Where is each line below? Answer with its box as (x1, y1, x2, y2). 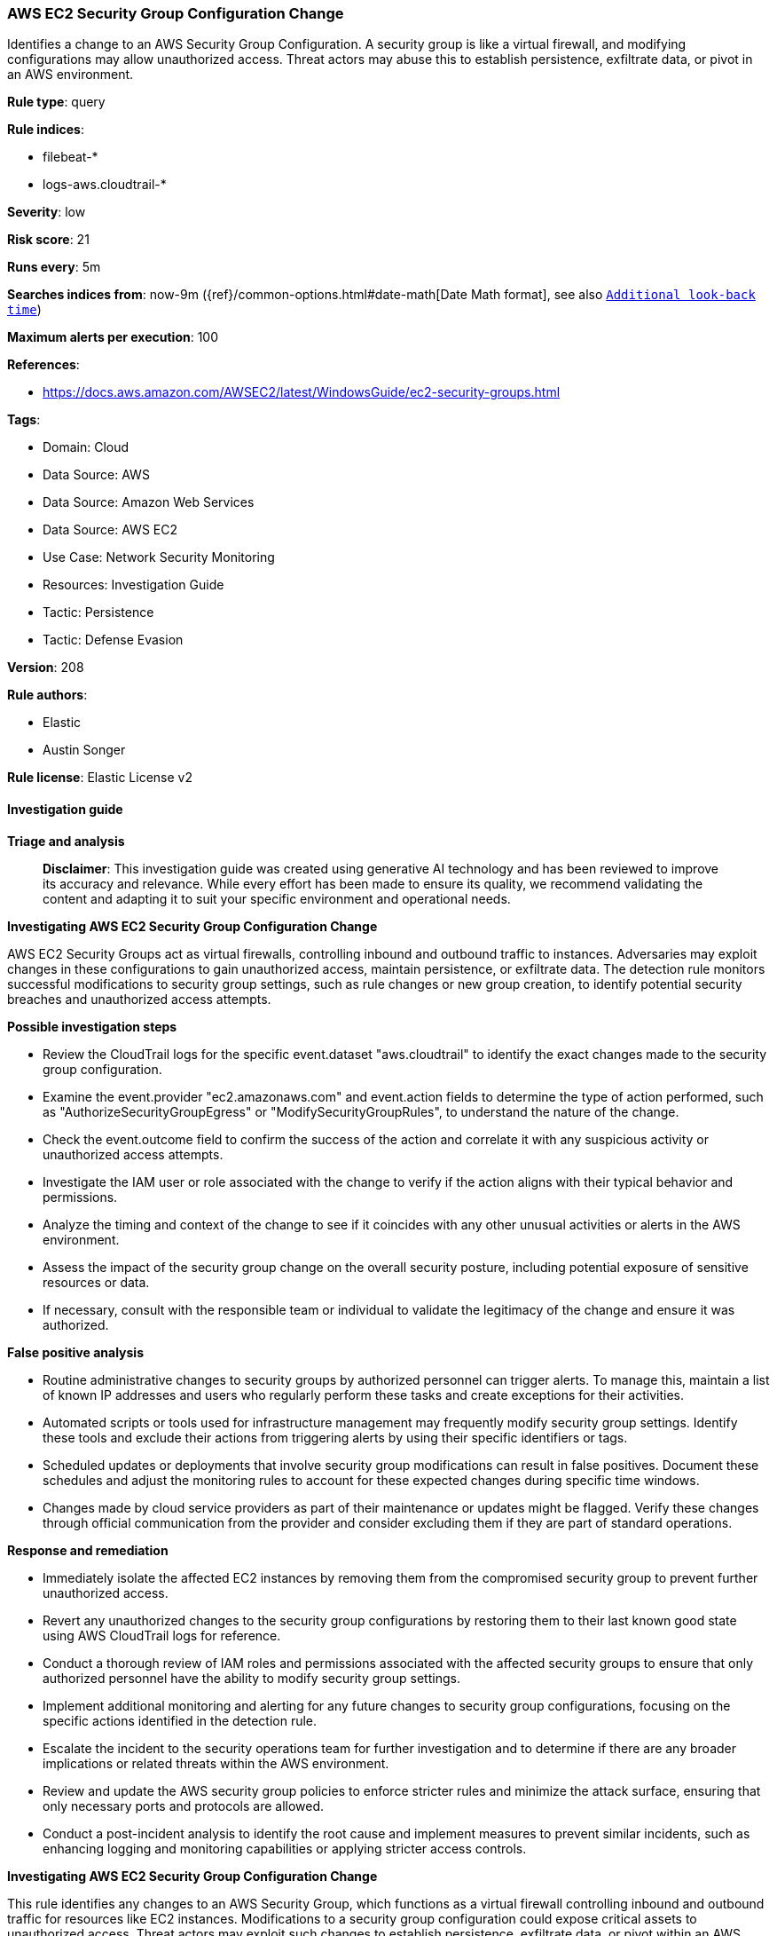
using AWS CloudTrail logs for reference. (43, 1627, 281, 1643)
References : (7, 357, 80, 373)
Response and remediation (7, 1542, 169, 1558)
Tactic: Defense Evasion (43, 632, 184, 648)
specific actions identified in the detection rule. (43, 1712, 318, 1728)
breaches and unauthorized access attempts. (7, 991, 271, 1007)
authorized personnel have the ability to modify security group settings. (43, 1670, 460, 1686)
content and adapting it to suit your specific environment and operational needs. (43, 890, 511, 906)
